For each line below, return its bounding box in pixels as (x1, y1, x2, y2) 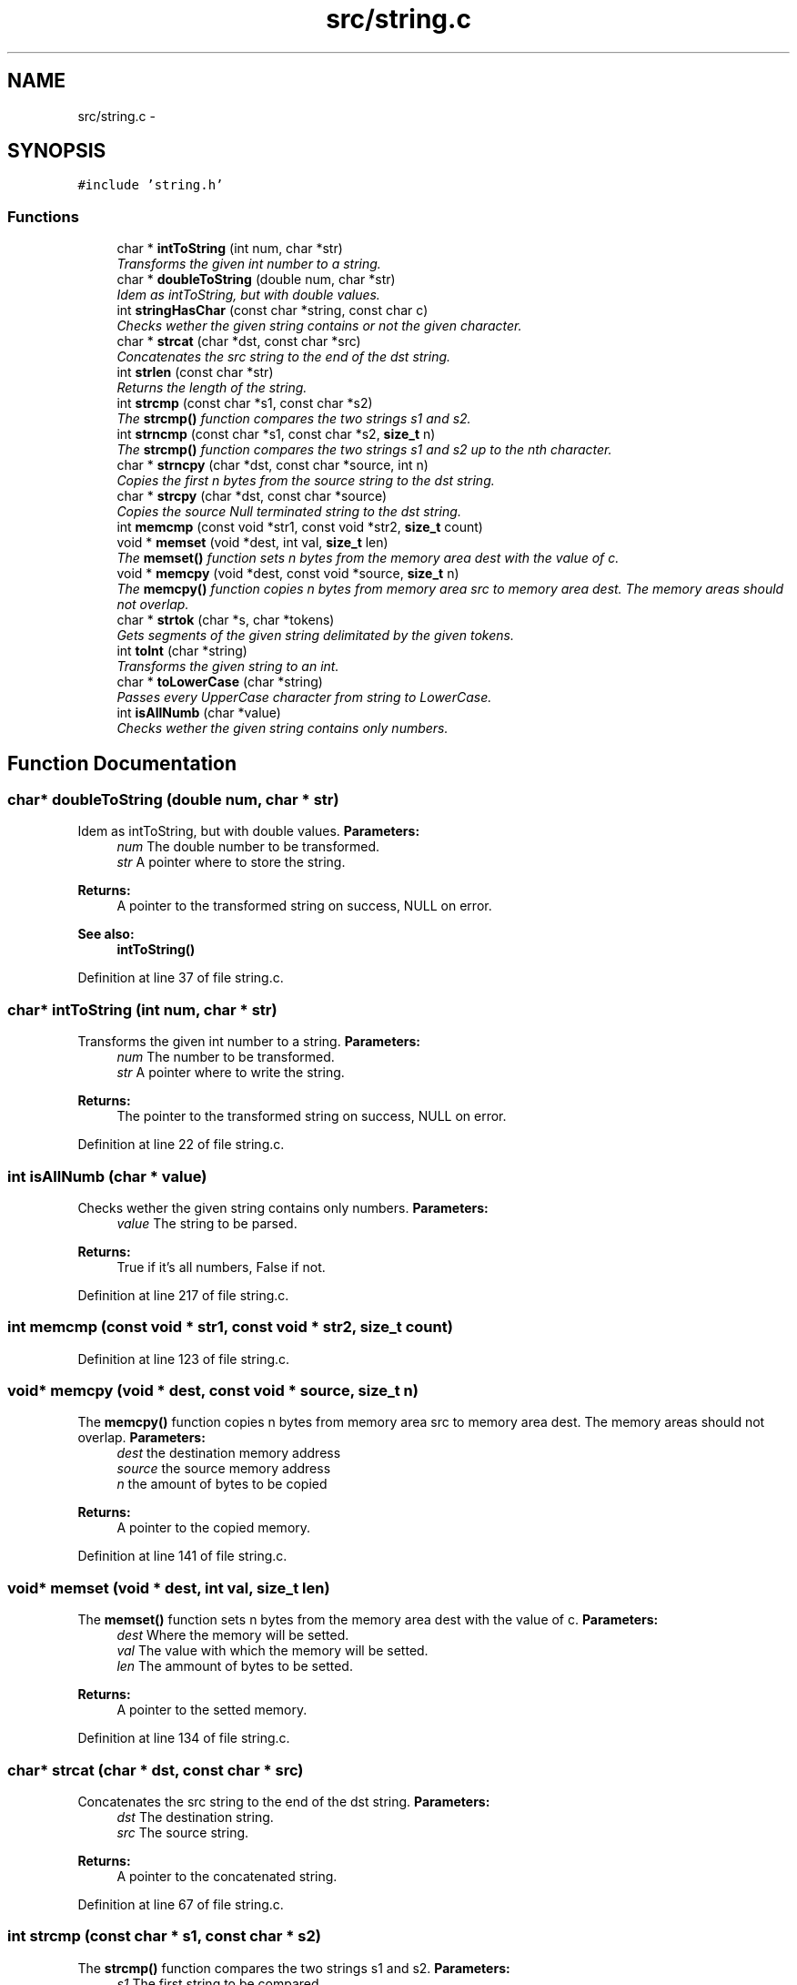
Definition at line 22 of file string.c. (77, 1136, 285, 1153)
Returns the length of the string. (116, 380, 308, 396)
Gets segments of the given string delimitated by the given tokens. (116, 627, 514, 644)
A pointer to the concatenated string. (116, 1868, 338, 1884)
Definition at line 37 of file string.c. (77, 970, 284, 986)
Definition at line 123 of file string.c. (77, 1350, 290, 1367)
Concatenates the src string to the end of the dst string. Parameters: (77, 1793, 490, 1809)
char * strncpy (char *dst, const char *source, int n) (116, 457, 429, 473)
